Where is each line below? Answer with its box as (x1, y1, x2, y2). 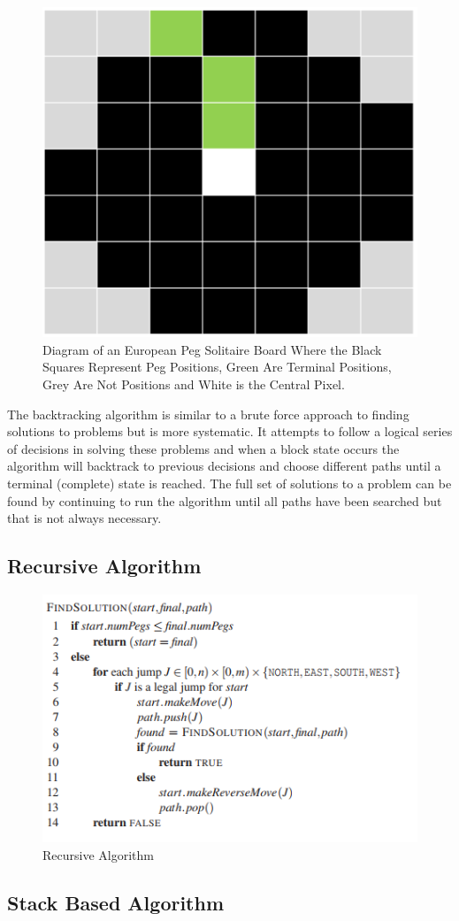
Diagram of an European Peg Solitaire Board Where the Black (42, 340, 382, 358)
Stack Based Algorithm (7, 888, 225, 916)
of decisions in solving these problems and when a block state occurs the (7, 439, 400, 457)
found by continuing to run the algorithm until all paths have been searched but (7, 491, 442, 510)
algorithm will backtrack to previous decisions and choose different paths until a (7, 457, 441, 475)
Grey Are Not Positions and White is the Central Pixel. (42, 375, 345, 394)
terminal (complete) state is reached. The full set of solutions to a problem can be (7, 474, 452, 493)
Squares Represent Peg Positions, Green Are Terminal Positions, (42, 357, 392, 376)
